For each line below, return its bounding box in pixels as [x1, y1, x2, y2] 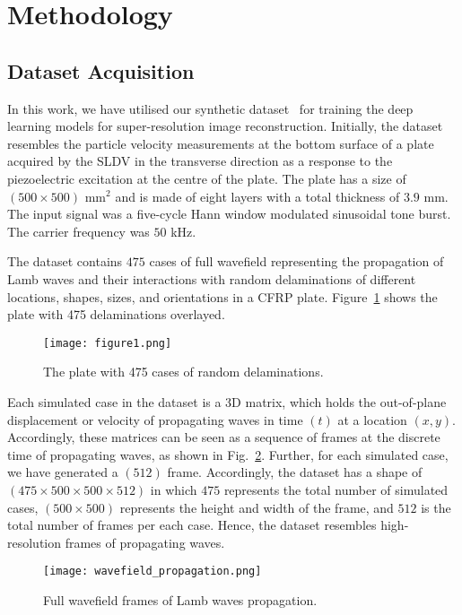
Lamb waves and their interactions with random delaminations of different [7, 269, 416, 288]
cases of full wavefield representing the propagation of [149, 252, 444, 271]
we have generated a [7, 463, 118, 481]
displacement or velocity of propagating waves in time [7, 410, 303, 429]
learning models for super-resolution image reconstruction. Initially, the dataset [7, 117, 443, 135]
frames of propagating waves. [65, 533, 225, 551]
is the [421, 498, 451, 516]
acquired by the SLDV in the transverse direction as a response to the [7, 152, 393, 170]
